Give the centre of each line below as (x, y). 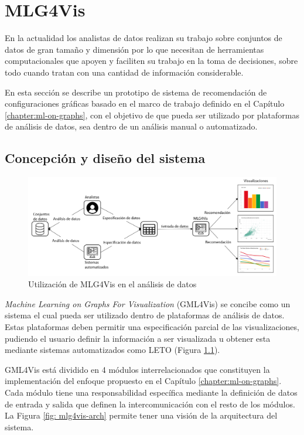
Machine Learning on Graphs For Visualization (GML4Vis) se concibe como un (148, 303)
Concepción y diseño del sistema (105, 158)
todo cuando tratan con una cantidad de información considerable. (124, 72)
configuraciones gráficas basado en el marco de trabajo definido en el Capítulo (145, 103)
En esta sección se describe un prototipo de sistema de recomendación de (136, 92)
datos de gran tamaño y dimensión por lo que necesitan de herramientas (134, 49)
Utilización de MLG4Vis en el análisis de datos (112, 284)
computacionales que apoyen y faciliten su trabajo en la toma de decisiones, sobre (151, 61)
